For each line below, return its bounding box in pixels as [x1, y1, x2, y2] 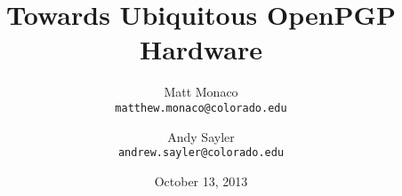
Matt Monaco [164, 82, 238, 101]
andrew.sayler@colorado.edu [117, 146, 285, 160]
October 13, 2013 [154, 171, 248, 190]
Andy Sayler [167, 127, 235, 145]
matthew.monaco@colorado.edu [115, 101, 287, 114]
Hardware [139, 31, 263, 67]
